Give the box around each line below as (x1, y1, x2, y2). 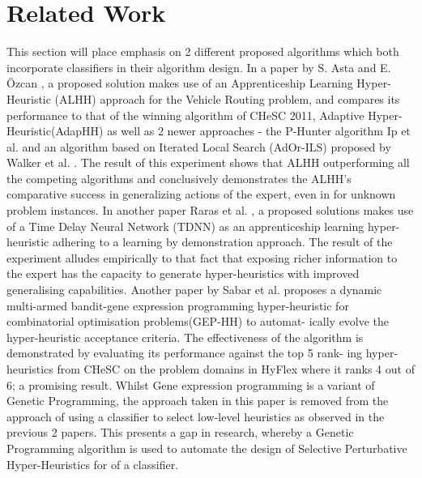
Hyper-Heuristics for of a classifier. (6, 455, 179, 472)
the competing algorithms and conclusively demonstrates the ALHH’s (6, 169, 352, 186)
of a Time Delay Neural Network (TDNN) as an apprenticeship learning (6, 217, 364, 234)
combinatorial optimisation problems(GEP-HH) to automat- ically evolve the (6, 313, 390, 330)
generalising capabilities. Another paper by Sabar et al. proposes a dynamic (6, 281, 382, 298)
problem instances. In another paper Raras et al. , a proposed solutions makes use (6, 202, 414, 219)
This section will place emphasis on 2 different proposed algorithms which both (6, 43, 399, 60)
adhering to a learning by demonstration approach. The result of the (52, 233, 393, 250)
